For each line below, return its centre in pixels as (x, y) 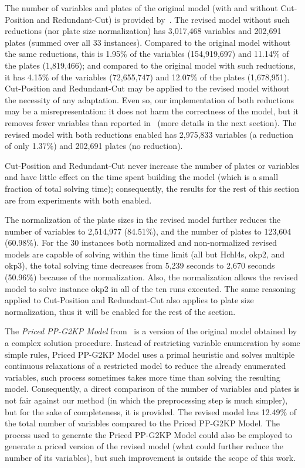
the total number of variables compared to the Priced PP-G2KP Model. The (142, 423)
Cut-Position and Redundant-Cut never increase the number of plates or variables (152, 165)
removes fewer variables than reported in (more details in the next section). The (151, 122)
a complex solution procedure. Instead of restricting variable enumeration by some (152, 343)
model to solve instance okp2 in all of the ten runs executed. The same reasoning (150, 288)
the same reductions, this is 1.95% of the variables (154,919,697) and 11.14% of (147, 54)
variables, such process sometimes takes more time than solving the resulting (143, 377)
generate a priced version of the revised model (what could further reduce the (144, 446)
